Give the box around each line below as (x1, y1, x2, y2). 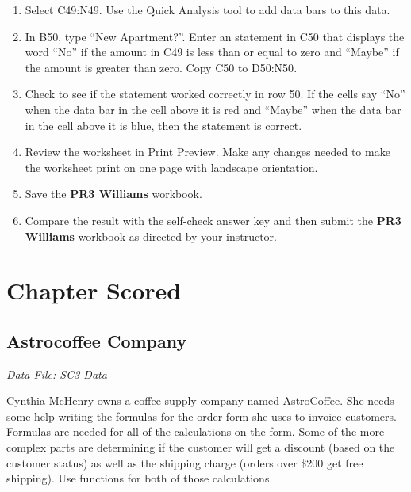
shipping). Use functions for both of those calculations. (6, 470, 273, 486)
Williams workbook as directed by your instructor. (25, 227, 277, 244)
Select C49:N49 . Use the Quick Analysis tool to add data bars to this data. (25, 2, 390, 17)
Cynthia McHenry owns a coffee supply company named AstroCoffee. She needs (6, 392, 394, 409)
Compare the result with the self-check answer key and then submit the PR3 (25, 212, 401, 228)
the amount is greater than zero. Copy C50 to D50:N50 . (25, 59, 298, 75)
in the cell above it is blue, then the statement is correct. (25, 116, 302, 133)
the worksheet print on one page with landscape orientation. (25, 158, 318, 175)
